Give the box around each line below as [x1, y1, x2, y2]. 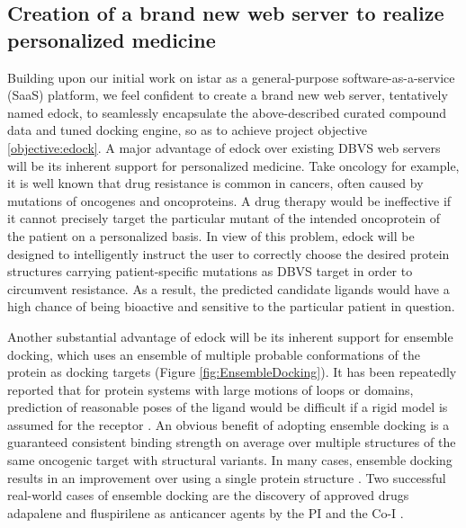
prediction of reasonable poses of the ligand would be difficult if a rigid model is [7, 398, 448, 416]
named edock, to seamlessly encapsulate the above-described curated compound [7, 103, 447, 121]
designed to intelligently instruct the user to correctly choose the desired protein [7, 244, 450, 263]
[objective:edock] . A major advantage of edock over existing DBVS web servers [7, 138, 441, 157]
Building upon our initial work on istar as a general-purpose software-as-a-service [7, 67, 455, 86]
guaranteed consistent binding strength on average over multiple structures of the [7, 433, 456, 452]
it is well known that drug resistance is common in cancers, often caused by [7, 174, 424, 192]
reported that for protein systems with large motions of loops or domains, [7, 380, 414, 398]
